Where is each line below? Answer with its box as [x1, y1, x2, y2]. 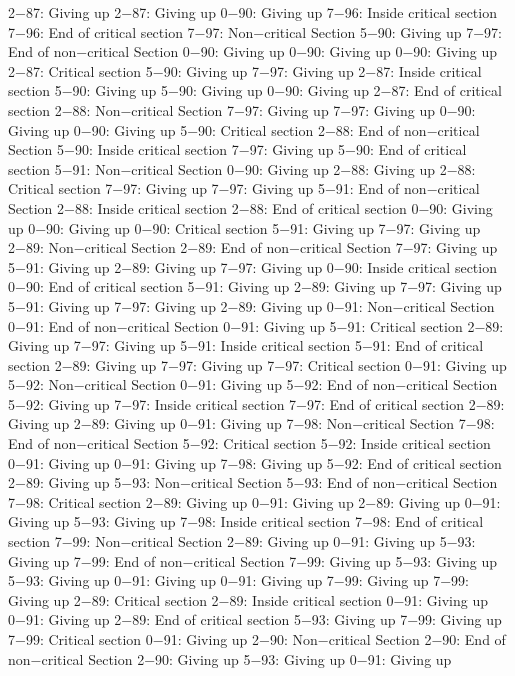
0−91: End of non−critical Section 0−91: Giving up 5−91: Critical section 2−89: [8, 315, 504, 336]
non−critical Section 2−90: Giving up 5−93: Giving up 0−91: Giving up [8, 648, 452, 669]
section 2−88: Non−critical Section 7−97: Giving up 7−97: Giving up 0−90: [8, 99, 476, 120]
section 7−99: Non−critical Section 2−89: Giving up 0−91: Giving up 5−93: [8, 531, 476, 552]
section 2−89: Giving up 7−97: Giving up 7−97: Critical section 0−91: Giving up [8, 354, 507, 375]
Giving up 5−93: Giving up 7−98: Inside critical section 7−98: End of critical [8, 511, 484, 532]
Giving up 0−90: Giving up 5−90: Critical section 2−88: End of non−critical [8, 119, 480, 140]
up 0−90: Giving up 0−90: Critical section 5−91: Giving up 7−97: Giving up [8, 217, 481, 238]
